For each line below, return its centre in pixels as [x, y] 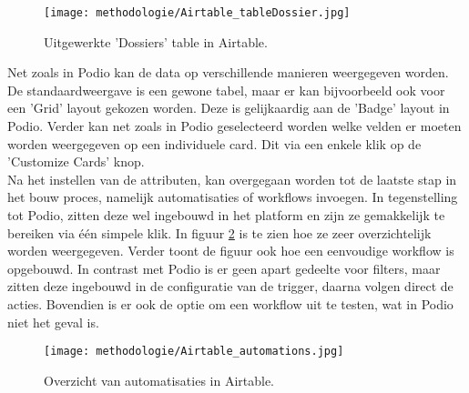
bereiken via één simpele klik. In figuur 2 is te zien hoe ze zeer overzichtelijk [219, 232]
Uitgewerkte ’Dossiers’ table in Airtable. [156, 41]
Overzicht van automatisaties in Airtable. [159, 380]
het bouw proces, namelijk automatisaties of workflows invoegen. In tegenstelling [233, 197]
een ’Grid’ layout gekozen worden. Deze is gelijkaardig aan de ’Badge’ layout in [229, 108]
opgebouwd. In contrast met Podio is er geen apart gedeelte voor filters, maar [224, 268]
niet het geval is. [53, 322]
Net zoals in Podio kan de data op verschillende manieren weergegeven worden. [228, 72]
